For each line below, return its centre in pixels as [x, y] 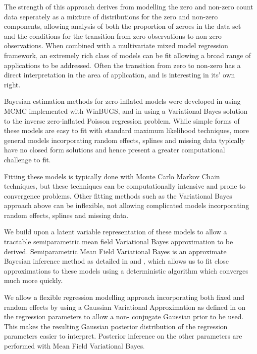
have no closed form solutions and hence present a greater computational [115, 150]
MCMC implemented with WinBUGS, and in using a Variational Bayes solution [126, 110]
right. [12, 84]
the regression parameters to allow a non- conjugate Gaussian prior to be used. [124, 317]
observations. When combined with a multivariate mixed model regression [116, 45]
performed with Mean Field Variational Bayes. [75, 346]
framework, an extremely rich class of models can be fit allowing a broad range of [128, 55]
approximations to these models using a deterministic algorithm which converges [126, 270]
